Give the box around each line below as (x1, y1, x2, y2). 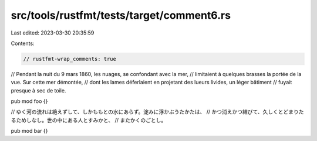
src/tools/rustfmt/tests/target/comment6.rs (11, 9, 231, 22)
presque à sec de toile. (11, 87, 66, 94)
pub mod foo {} (11, 98, 48, 105)
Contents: (11, 40, 35, 47)
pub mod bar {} (11, 128, 48, 135)
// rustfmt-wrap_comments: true (23, 56, 117, 62)
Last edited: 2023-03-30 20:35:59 (11, 29, 95, 36)
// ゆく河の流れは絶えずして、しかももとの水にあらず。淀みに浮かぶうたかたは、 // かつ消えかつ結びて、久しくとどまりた (11, 108, 305, 115)
